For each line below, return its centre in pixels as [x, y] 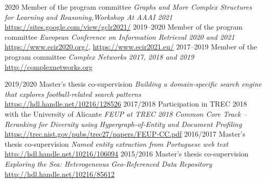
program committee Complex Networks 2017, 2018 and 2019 [99, 56]
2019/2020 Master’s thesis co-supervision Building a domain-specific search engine [133, 84]
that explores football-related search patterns [73, 94]
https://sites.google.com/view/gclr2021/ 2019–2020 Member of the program [124, 27]
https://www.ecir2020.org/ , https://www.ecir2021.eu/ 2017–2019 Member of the [131, 47]
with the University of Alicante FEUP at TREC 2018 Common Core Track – [126, 113]
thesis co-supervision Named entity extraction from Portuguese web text [117, 143]
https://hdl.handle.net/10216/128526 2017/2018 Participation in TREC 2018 [126, 104]
